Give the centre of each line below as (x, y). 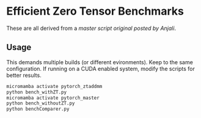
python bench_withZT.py (37, 92)
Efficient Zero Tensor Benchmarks (95, 11)
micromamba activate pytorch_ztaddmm (54, 86)
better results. (24, 75)
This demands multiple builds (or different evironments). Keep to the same (100, 62)
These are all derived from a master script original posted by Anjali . (91, 28)
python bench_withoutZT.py (41, 103)
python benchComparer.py (38, 109)
